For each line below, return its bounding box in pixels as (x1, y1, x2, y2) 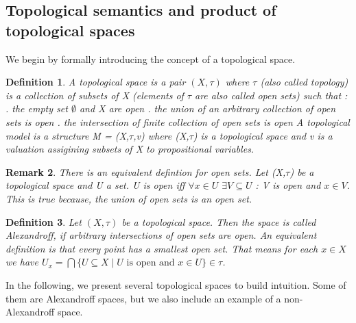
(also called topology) (260, 75, 348, 89)
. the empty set (5, 101, 68, 116)
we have (5, 255, 38, 269)
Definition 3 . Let (5, 214, 82, 229)
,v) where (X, (133, 128, 189, 142)
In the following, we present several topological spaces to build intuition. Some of (5, 277, 346, 292)
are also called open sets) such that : (194, 88, 348, 102)
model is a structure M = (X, (5, 128, 130, 142)
